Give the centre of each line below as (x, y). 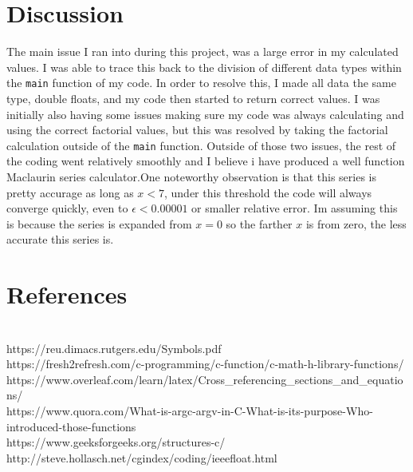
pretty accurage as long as (70, 192)
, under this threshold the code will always (268, 192)
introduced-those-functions (71, 426)
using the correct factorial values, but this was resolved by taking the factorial (197, 130)
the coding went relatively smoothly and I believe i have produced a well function (206, 161)
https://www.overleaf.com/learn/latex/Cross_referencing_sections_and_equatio (205, 379)
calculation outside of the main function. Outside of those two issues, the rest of (201, 145)
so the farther (259, 223)
